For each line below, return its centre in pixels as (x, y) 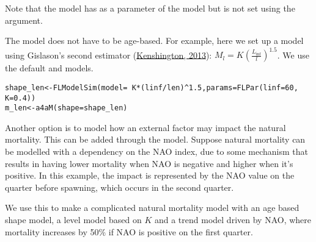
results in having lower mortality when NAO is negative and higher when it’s (149, 163)
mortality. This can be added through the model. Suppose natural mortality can (155, 139)
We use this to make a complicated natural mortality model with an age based (152, 208)
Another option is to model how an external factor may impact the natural (145, 127)
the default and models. (49, 68)
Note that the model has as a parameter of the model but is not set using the (150, 8)
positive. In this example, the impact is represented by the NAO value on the (150, 175)
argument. (24, 20)
